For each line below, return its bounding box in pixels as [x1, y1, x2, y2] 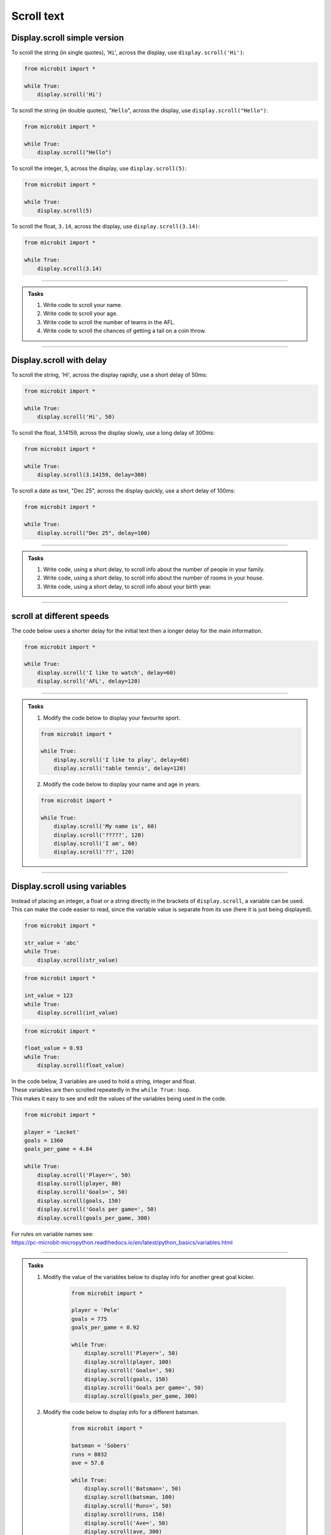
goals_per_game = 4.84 [24, 1146, 93, 1152]
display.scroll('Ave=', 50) [84, 1520, 169, 1526]
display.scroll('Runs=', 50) [84, 1502, 172, 1509]
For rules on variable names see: [11, 1230, 94, 1237]
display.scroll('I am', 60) [53, 840, 138, 847]
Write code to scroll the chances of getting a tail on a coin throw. [43, 327, 207, 335]
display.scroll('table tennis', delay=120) [53, 765, 186, 772]
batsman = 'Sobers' [71, 1442, 130, 1449]
